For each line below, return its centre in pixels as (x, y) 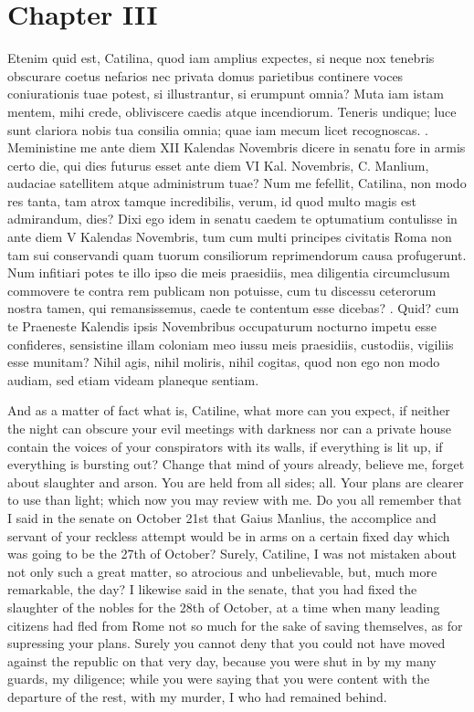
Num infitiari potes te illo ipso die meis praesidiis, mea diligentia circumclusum (229, 272)
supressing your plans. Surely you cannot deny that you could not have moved (226, 643)
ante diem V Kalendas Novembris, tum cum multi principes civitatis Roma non (230, 237)
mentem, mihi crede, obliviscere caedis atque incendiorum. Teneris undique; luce (232, 111)
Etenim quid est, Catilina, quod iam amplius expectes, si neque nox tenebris (221, 58)
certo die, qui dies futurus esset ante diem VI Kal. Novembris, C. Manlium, (218, 165)
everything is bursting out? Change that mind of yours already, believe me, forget (236, 464)
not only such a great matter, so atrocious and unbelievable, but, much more (222, 571)
